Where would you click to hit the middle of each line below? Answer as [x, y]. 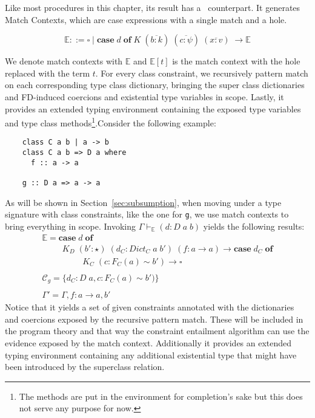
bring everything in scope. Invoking [71, 226]
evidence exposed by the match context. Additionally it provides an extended [148, 342]
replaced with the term [48, 73]
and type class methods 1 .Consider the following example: [111, 122]
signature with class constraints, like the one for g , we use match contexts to [147, 214]
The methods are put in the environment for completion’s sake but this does [161, 396]
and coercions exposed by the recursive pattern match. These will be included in [154, 319]
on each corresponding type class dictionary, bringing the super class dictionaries [155, 85]
